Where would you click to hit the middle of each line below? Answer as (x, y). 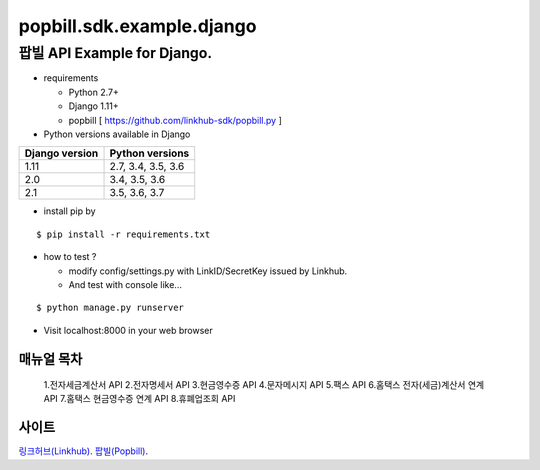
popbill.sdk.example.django (137, 26)
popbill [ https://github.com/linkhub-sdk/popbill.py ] (175, 120)
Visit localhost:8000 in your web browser (128, 330)
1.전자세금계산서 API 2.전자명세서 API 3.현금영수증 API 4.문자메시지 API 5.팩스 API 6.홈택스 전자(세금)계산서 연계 (264, 385)
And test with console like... (125, 284)
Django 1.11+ (93, 106)
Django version (61, 153)
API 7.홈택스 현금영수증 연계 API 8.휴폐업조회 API (139, 399)
